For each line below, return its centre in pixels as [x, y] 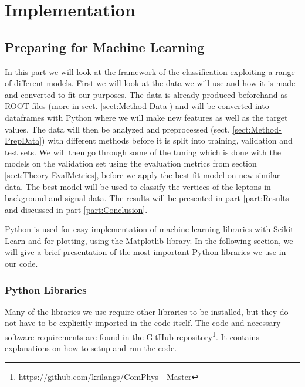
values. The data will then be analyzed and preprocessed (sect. [117, 129]
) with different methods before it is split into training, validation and [167, 140]
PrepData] [23, 140]
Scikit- [285, 229]
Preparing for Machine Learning [105, 47]
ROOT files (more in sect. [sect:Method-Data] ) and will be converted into [137, 106]
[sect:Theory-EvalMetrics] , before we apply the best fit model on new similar [143, 174]
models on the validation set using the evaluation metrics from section [131, 163]
